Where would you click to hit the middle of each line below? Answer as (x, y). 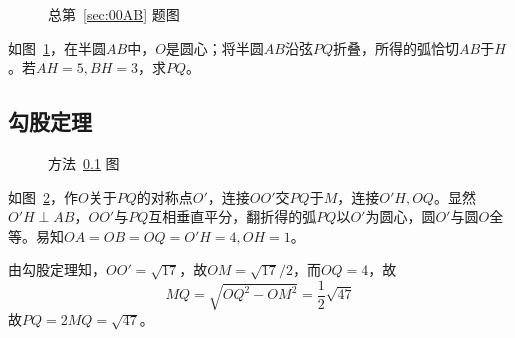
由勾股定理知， (57, 269)
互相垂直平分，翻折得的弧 (232, 216)
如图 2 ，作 (43, 196)
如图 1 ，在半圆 (57, 47)
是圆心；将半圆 (214, 47)
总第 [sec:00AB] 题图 (114, 14)
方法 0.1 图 (84, 162)
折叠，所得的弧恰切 (396, 47)
